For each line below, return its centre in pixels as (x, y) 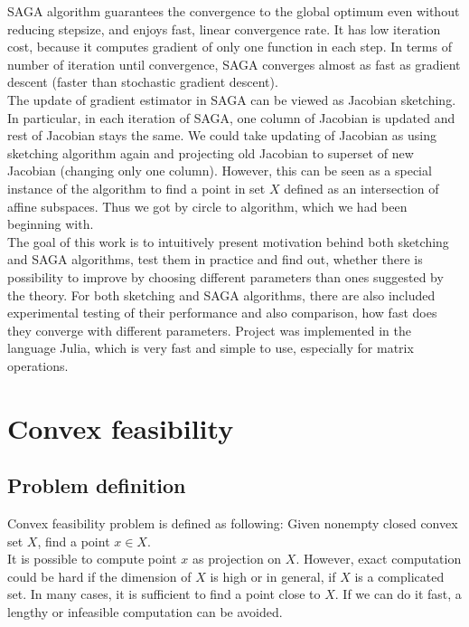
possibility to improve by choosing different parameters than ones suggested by (225, 276)
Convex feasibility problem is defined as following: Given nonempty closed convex (233, 523)
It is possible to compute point (92, 559)
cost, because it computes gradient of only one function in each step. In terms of (230, 47)
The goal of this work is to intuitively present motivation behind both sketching (228, 241)
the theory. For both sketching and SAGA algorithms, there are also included (221, 294)
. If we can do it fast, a (398, 594)
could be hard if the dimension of (99, 576)
